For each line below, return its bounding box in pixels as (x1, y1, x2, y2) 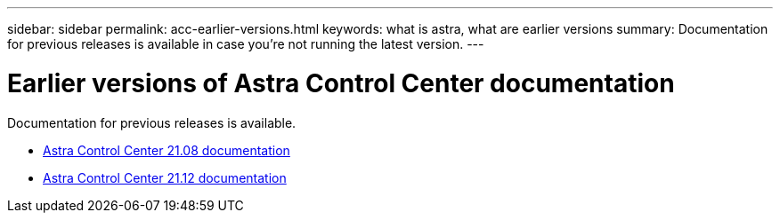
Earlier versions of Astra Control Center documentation (7, 67, 675, 98)
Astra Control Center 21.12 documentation (43, 169, 287, 185)
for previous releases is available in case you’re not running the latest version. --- (7, 36, 484, 51)
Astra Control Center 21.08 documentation (43, 142, 290, 158)
